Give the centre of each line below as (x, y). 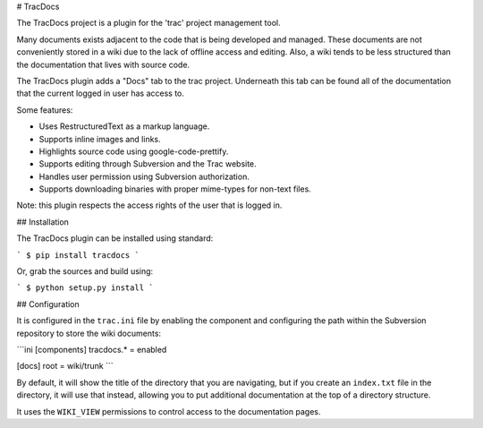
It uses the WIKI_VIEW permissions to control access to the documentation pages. (169, 411)
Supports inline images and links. (100, 139)
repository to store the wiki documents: (89, 333)
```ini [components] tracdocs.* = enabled (92, 349)
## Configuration (48, 304)
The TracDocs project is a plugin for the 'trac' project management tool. (148, 23)
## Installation (42, 222)
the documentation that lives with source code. (103, 64)
